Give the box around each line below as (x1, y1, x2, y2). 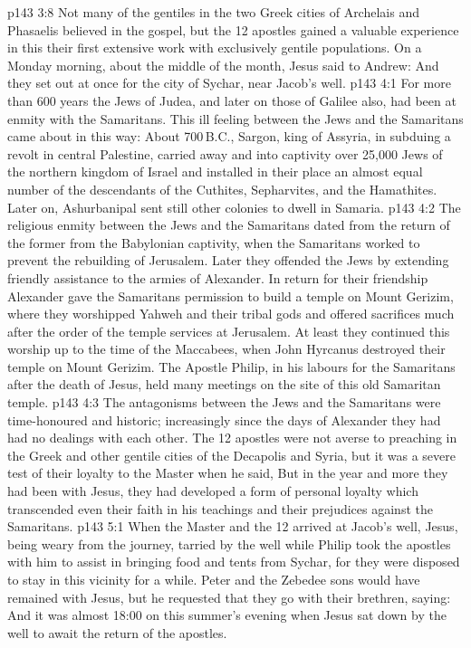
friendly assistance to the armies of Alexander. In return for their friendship (7, 268, 428, 287)
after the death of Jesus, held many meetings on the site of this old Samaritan (7, 375, 441, 394)
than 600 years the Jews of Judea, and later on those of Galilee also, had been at (7, 91, 457, 110)
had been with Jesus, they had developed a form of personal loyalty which (7, 481, 418, 500)
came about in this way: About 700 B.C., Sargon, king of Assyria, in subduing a (7, 127, 451, 146)
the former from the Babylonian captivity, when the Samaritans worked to (7, 233, 420, 252)
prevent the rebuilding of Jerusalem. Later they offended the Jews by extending (7, 251, 449, 270)
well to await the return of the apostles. (7, 623, 227, 642)
